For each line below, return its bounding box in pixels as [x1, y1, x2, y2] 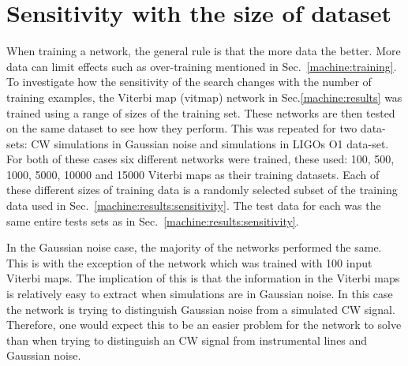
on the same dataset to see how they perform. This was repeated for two [6, 120, 357, 136]
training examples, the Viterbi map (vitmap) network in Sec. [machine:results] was [6, 88, 402, 105]
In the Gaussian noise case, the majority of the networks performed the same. [6, 239, 382, 256]
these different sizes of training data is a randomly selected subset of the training [6, 181, 398, 198]
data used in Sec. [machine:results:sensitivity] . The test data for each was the [6, 197, 381, 214]
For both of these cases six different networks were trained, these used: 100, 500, [6, 151, 395, 167]
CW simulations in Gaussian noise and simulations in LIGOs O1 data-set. [31, 135, 389, 151]
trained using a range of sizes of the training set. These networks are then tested [6, 104, 395, 121]
